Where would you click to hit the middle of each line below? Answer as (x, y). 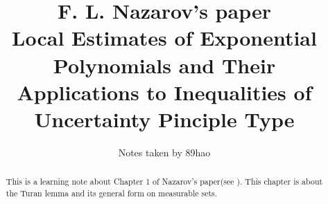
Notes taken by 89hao (164, 152)
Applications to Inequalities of (164, 92)
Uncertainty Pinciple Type (164, 119)
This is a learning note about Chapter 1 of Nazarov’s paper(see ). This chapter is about (164, 182)
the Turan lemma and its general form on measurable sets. (112, 193)
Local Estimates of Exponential (164, 38)
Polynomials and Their (164, 65)
